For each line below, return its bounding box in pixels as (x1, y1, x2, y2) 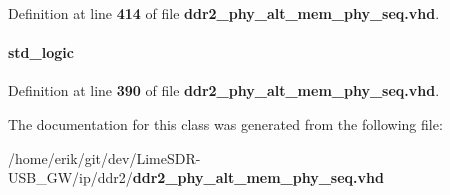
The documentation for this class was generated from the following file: (8, 113, 443, 134)
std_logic (8, 42, 74, 63)
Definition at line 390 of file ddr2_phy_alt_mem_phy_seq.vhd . (8, 80, 440, 101)
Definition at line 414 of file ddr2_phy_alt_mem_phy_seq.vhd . (8, 3, 440, 23)
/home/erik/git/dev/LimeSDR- (8, 147, 201, 168)
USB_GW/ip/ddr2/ (8, 167, 133, 188)
